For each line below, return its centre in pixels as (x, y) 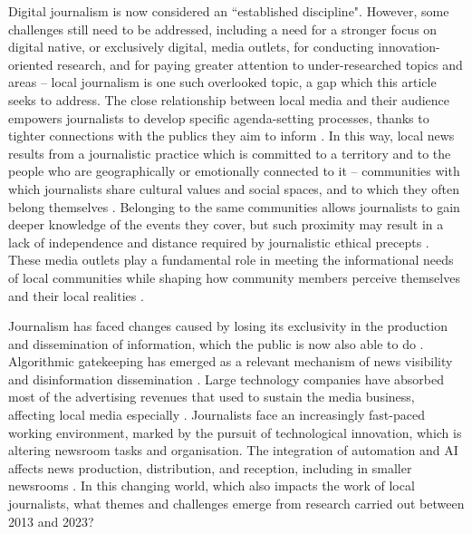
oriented (31, 64)
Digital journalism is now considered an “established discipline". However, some (229, 11)
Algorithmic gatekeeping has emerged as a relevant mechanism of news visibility (231, 361)
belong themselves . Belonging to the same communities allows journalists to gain (234, 206)
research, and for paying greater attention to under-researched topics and (260, 64)
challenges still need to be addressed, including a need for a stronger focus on (223, 29)
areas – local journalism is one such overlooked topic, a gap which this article (222, 82)
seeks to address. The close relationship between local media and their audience (229, 99)
